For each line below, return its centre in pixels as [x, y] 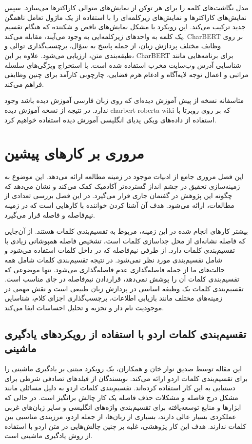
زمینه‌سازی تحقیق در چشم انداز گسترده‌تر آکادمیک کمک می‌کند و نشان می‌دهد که [122, 186]
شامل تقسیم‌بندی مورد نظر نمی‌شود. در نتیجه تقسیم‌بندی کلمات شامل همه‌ [113, 260]
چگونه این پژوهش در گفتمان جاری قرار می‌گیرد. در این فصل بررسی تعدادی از [118, 195]
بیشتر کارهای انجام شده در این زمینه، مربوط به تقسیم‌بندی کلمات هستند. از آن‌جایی [126, 231]
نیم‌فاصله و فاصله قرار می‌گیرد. [50, 214]
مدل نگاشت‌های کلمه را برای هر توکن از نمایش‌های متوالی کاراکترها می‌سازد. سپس [126, 7]
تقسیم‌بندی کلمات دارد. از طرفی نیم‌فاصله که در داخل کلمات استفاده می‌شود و [120, 250]
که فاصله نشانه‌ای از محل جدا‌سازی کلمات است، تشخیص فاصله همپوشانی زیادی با [125, 240]
